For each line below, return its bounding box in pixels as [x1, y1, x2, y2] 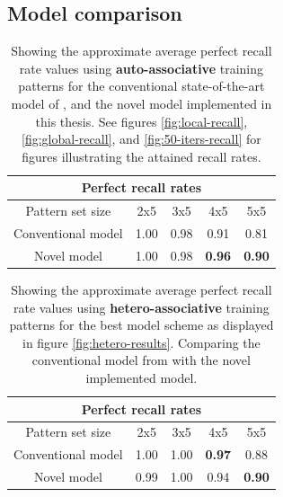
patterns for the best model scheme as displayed [9, 315, 274, 334]
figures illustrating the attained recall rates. [22, 146, 261, 165]
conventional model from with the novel [31, 351, 251, 369]
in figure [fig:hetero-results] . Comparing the [22, 333, 261, 351]
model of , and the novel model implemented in [11, 93, 272, 112]
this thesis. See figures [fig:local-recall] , [35, 111, 248, 130]
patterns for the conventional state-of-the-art [18, 76, 265, 95]
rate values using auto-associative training [19, 58, 263, 77]
